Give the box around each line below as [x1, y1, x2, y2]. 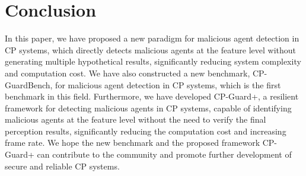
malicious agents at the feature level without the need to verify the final [5, 113, 266, 126]
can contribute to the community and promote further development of [37, 148, 292, 161]
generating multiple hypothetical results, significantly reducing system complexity [5, 55, 301, 68]
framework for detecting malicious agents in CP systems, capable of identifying [5, 101, 292, 114]
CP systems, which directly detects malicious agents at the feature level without [5, 43, 297, 56]
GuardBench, [5, 78, 53, 91]
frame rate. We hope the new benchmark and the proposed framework [5, 136, 260, 149]
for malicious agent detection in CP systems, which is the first [55, 78, 281, 91]
